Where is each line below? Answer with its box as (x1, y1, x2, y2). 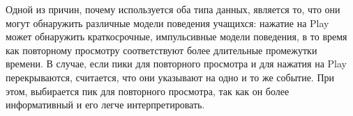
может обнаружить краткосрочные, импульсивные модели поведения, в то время (6, 29, 347, 44)
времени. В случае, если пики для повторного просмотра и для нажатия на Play (6, 56, 347, 71)
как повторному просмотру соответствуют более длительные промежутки (6, 42, 317, 57)
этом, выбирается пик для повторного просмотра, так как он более (6, 83, 290, 98)
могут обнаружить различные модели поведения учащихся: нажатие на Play (6, 15, 329, 30)
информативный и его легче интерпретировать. (6, 97, 205, 112)
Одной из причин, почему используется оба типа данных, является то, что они (6, 2, 340, 16)
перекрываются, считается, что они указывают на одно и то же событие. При (6, 69, 335, 84)
